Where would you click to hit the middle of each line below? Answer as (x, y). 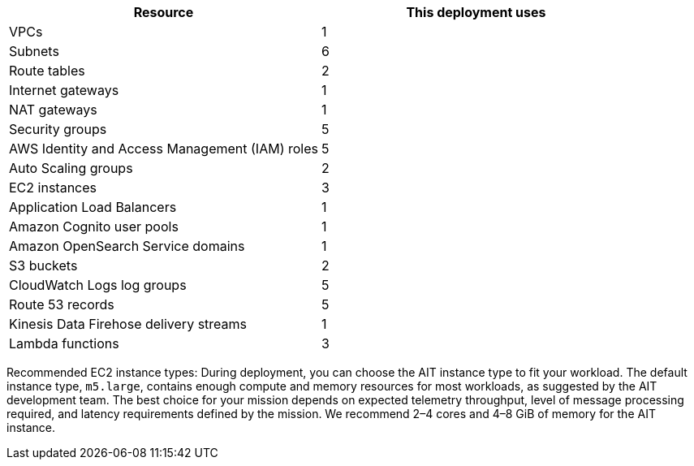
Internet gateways (64, 90)
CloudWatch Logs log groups (98, 285)
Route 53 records (62, 304)
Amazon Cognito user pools (94, 227)
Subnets (34, 51)
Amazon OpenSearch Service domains (127, 246)
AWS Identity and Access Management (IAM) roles (164, 149)
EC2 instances (53, 188)
